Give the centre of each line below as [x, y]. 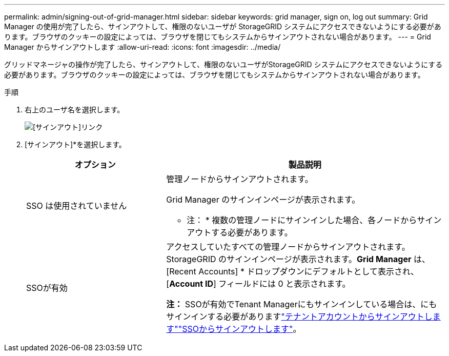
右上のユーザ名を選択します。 [75, 110]
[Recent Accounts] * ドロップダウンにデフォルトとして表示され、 [293, 271]
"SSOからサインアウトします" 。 [240, 329]
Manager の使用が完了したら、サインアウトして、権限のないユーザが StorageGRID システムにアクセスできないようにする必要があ [223, 26]
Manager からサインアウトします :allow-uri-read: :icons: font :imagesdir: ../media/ [142, 47]
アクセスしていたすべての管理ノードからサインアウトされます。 [288, 247]
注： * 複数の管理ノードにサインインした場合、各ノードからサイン [314, 220]
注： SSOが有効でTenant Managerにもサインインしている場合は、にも [302, 304]
